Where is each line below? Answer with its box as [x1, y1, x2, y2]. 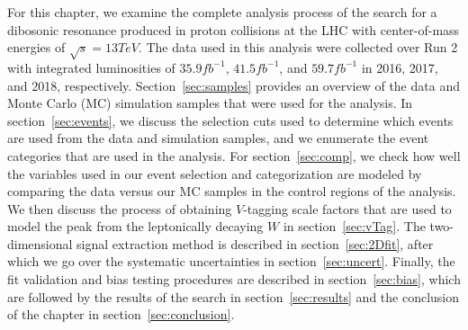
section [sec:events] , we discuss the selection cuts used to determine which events [7, 111, 454, 129]
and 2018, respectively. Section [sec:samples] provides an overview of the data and [7, 76, 460, 94]
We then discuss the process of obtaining [7, 199, 232, 218]
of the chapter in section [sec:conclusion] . [7, 305, 235, 324]
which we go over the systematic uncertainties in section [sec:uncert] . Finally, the [7, 252, 455, 271]
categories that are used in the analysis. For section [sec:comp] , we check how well [7, 146, 461, 165]
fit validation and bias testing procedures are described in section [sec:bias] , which [7, 270, 461, 289]
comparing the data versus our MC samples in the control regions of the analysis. [7, 182, 456, 201]
